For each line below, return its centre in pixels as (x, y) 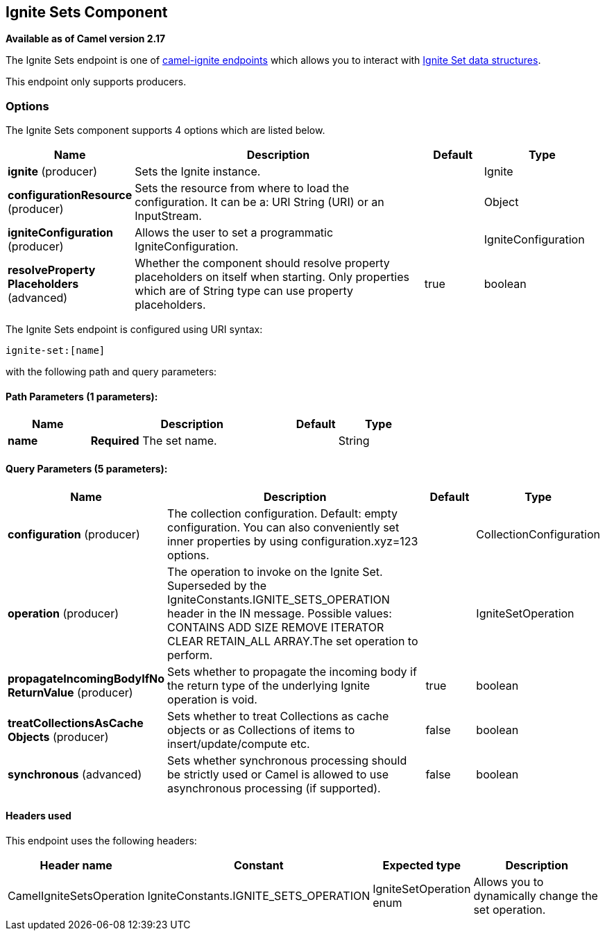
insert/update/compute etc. (239, 743)
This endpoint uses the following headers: (101, 840)
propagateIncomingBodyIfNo (86, 678)
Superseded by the (217, 585)
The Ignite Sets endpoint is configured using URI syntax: (134, 330)
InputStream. (168, 216)
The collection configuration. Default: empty (282, 513)
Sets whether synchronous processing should (287, 760)
